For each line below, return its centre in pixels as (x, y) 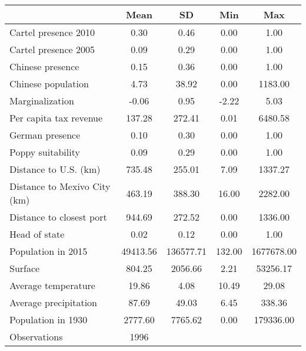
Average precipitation (53, 302)
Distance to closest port (58, 217)
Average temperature (52, 285)
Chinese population (49, 83)
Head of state (37, 234)
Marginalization (42, 101)
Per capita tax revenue (56, 118)
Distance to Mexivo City (60, 186)
